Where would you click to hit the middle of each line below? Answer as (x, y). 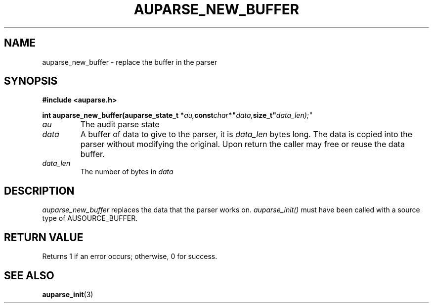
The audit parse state (120, 125)
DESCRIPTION (39, 191)
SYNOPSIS (31, 81)
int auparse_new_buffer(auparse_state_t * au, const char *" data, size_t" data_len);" (177, 115)
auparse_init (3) (68, 294)
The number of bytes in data (127, 172)
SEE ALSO (29, 275)
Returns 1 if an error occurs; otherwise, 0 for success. (130, 256)
